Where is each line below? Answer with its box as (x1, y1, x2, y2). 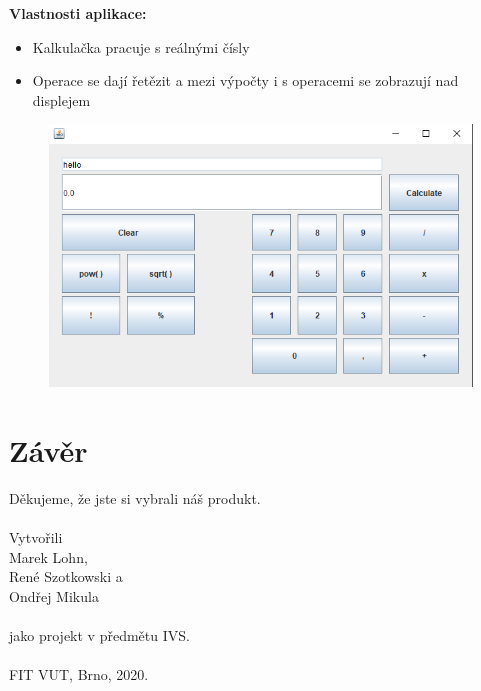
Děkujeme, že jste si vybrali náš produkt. (9, 487, 261, 508)
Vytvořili (9, 527, 63, 547)
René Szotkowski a (9, 566, 123, 587)
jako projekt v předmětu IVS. (9, 624, 190, 645)
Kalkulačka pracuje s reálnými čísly (32, 36, 250, 57)
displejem (32, 89, 91, 110)
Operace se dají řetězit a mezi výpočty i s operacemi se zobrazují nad (32, 70, 459, 91)
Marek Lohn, (9, 546, 88, 567)
